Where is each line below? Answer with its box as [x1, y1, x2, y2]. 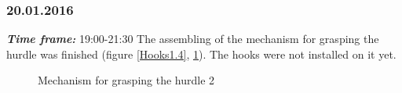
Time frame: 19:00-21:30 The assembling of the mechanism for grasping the [6, 30, 379, 47]
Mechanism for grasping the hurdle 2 [38, 72, 215, 88]
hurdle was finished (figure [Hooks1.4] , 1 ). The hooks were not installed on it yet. [6, 45, 397, 62]
